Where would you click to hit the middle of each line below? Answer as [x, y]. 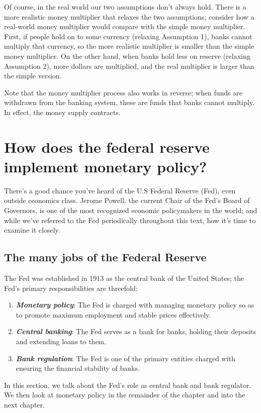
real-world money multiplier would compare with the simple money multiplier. [125, 26]
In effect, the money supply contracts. [62, 112]
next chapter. [24, 404]
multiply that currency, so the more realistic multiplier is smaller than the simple [129, 46]
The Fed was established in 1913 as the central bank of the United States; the [124, 278]
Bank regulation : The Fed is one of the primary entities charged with [125, 358]
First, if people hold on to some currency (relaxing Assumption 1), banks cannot [128, 36]
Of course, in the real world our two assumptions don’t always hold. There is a [125, 7]
